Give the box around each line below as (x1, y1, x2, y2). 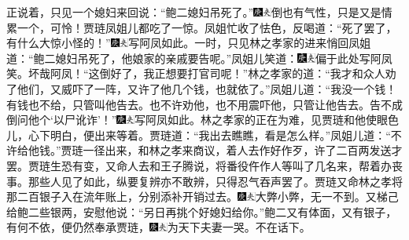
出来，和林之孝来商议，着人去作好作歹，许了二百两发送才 (105, 142, 403, 158)
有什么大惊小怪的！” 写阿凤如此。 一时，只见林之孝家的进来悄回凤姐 (6, 35, 371, 51)
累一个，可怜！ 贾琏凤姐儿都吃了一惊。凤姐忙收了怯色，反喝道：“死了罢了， (6, 19, 397, 35)
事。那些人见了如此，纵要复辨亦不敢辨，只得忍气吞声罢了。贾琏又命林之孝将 (6, 173, 403, 189)
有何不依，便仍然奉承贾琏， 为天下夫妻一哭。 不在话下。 (6, 219, 311, 235)
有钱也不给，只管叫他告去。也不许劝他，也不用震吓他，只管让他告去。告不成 (6, 96, 403, 112)
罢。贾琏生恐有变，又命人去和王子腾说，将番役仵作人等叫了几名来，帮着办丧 (6, 157, 403, 173)
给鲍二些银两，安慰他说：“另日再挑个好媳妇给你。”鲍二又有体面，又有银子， (6, 203, 397, 220)
